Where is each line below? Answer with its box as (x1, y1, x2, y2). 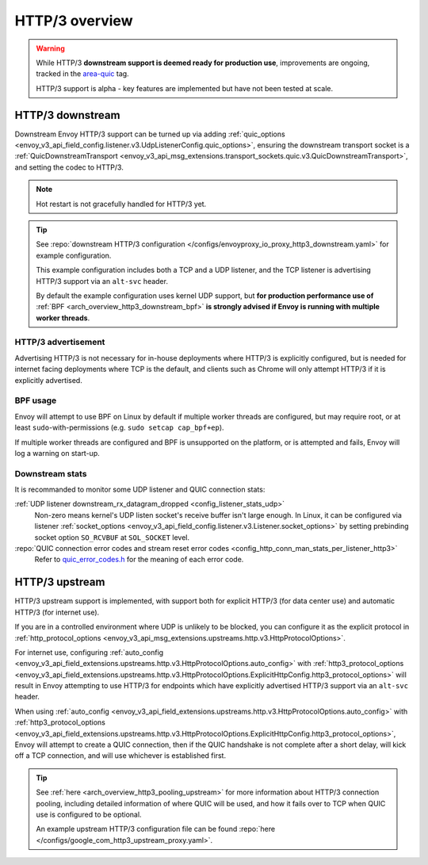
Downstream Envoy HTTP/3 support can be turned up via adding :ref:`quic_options (14, 129, 285, 139)
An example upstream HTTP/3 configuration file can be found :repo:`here (36, 825, 276, 834)
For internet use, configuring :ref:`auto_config (14, 647, 164, 657)
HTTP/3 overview (14, 12, 133, 29)
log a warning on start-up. (14, 448, 100, 457)
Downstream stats (14, 468, 87, 479)
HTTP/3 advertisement (14, 337, 105, 348)
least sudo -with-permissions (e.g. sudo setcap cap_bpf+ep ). (14, 423, 225, 432)
